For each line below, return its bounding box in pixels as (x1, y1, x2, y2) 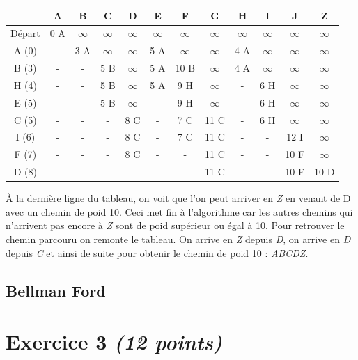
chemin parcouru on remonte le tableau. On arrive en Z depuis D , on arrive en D (6, 231, 351, 246)
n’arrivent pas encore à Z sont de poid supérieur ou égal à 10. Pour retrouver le (6, 218, 345, 233)
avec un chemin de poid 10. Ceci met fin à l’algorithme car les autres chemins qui (6, 204, 353, 219)
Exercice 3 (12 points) (6, 327, 223, 357)
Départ (10, 26, 40, 40)
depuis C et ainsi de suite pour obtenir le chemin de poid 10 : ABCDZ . (6, 245, 309, 260)
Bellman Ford (6, 279, 106, 301)
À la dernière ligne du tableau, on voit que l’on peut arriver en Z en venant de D (6, 191, 351, 205)
